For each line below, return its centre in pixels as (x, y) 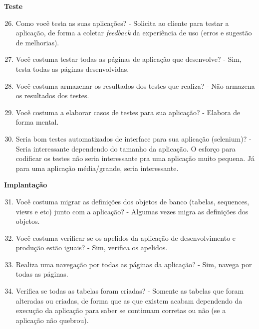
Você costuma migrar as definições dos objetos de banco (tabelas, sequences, (132, 201)
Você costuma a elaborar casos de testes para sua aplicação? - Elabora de (128, 112)
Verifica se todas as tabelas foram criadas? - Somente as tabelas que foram (130, 291)
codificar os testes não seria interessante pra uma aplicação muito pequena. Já (135, 158)
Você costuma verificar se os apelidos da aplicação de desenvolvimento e (126, 238)
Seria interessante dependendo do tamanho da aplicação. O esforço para (126, 148)
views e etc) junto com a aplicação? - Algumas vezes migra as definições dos (132, 211)
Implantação (26, 185)
